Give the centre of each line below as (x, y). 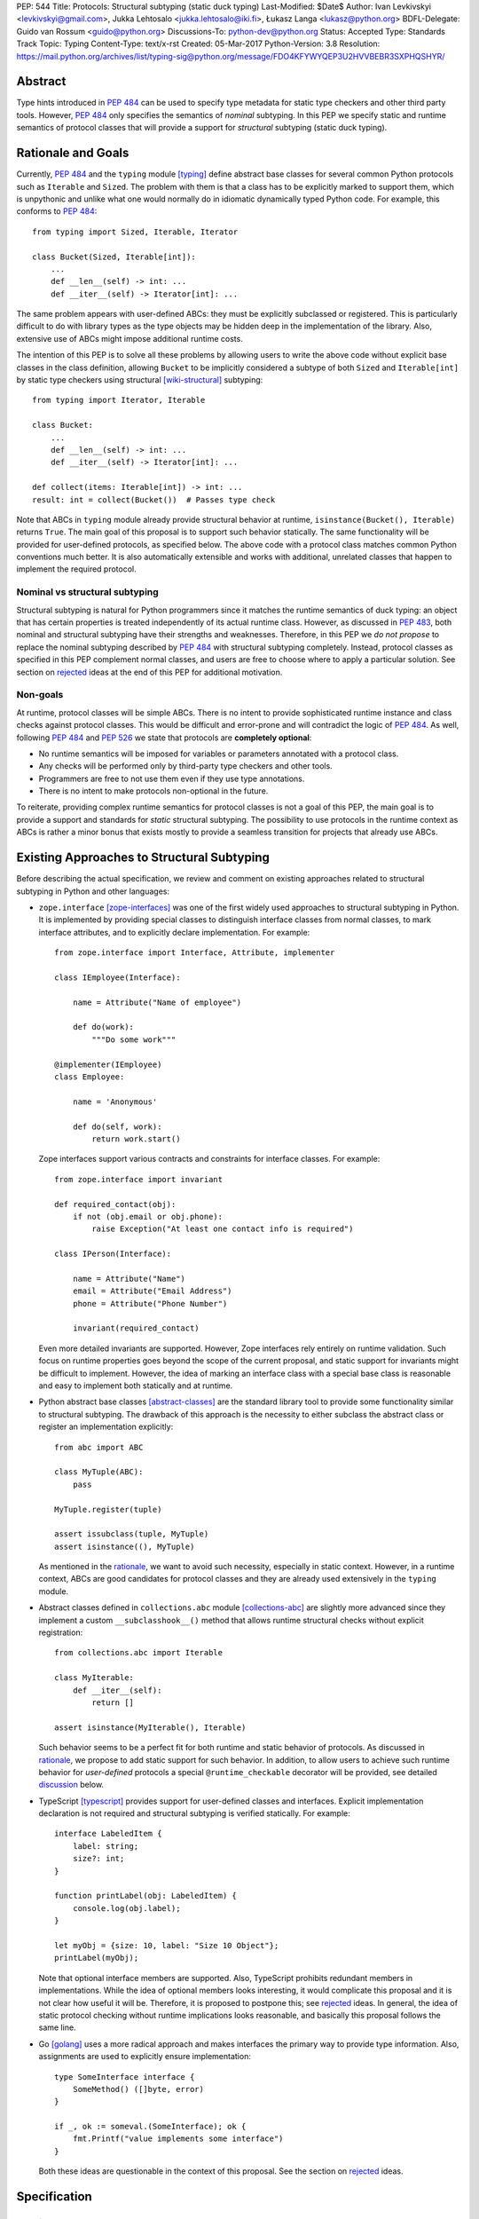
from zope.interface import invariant (139, 1179)
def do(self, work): (117, 1126)
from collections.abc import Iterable (139, 1653)
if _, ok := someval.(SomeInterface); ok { (150, 2127)
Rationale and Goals (73, 153)
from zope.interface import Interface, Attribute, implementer (195, 953)
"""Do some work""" (134, 1039)
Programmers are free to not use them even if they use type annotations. (172, 778)
